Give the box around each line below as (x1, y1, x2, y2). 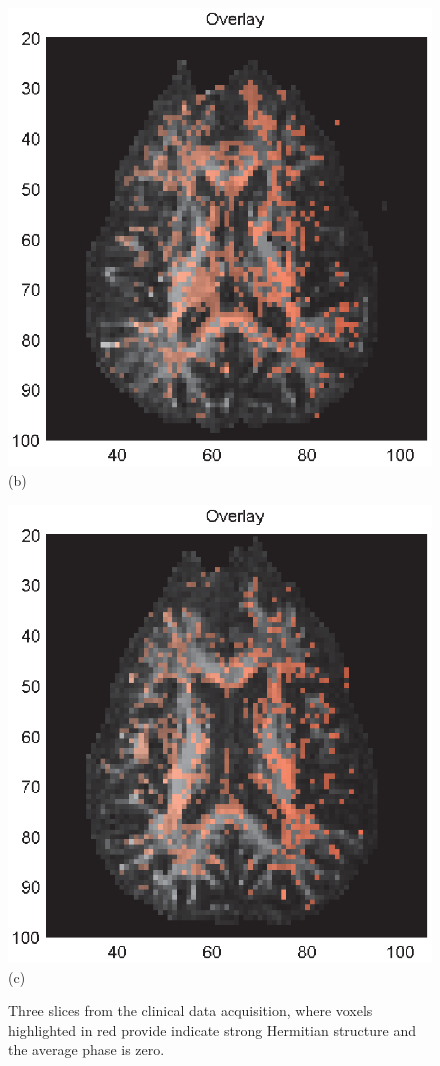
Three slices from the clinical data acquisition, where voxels (8, 1000, 373, 1021)
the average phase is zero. (8, 1039, 165, 1060)
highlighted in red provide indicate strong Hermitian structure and (8, 1019, 417, 1040)
